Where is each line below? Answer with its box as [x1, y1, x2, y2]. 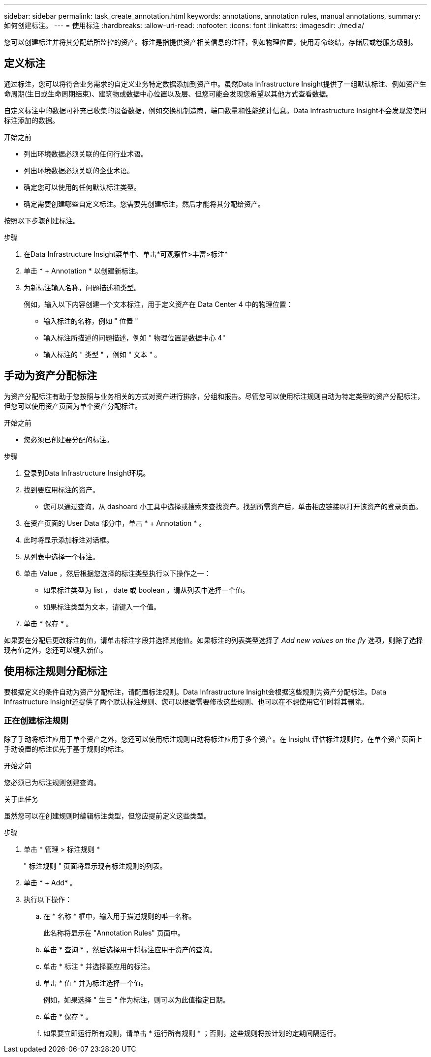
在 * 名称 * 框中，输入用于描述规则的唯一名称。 [43, 912, 196, 921]
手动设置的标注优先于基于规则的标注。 [4, 745, 128, 754]
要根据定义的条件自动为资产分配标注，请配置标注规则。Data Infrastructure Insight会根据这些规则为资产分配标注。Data [4, 687, 386, 696]
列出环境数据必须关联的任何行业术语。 [24, 149, 148, 158]
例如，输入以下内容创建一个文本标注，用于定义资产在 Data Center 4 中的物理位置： [24, 300, 293, 308]
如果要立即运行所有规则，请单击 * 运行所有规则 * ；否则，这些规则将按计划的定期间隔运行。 [43, 1029, 340, 1038]
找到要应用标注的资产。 [24, 485, 99, 494]
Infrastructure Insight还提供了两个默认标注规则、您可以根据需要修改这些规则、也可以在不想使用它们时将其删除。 [4, 697, 369, 706]
